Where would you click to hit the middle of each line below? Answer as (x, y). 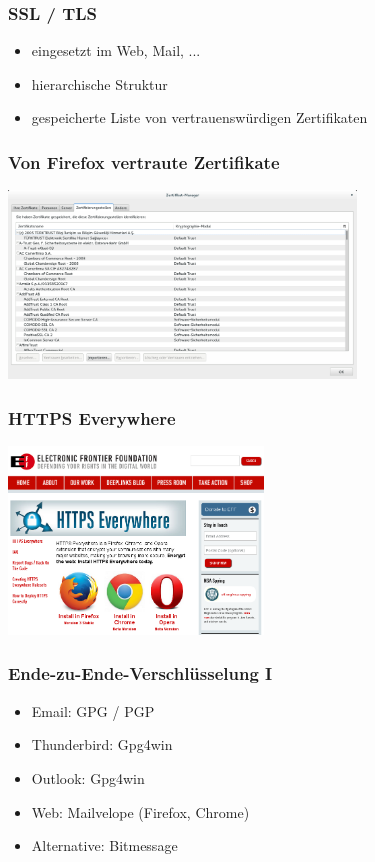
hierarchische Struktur (99, 83)
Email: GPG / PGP (93, 710)
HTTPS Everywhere (92, 417)
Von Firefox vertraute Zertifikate (144, 161)
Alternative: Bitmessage (104, 845)
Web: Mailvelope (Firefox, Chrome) (140, 811)
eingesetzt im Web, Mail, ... (116, 50)
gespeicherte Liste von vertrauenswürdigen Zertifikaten (199, 117)
